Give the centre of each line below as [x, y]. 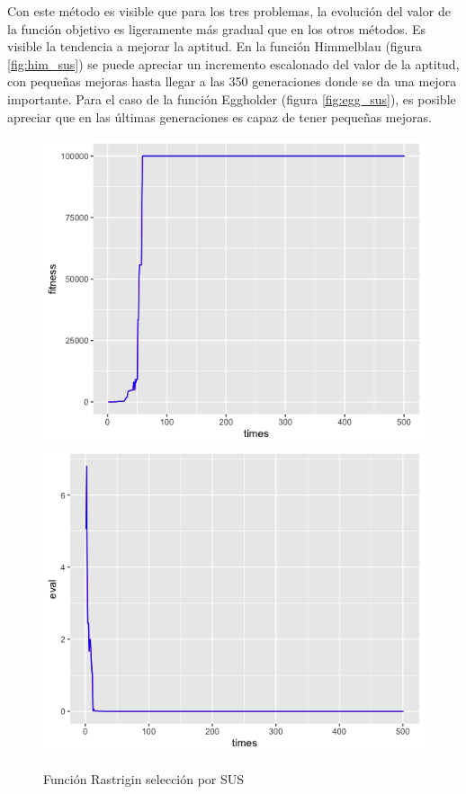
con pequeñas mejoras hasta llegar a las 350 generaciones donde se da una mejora [232, 81]
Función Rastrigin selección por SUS [144, 779]
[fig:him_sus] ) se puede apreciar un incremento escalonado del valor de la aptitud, [233, 63]
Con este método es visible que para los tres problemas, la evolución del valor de [229, 11]
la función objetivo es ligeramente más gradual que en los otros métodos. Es [217, 28]
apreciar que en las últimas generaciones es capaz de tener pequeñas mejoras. [220, 116]
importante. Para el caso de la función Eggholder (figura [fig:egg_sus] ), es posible [232, 98]
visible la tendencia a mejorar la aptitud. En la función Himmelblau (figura [215, 46]
